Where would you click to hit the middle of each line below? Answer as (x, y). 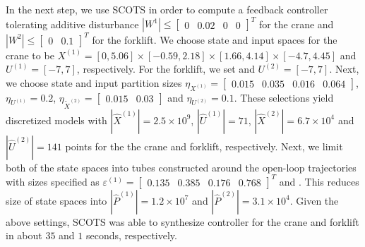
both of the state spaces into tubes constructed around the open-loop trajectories (181, 167)
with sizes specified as (53, 181)
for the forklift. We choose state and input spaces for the (215, 39)
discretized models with (56, 120)
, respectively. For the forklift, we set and (166, 69)
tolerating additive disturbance (72, 24)
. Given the (314, 200)
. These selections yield (284, 97)
